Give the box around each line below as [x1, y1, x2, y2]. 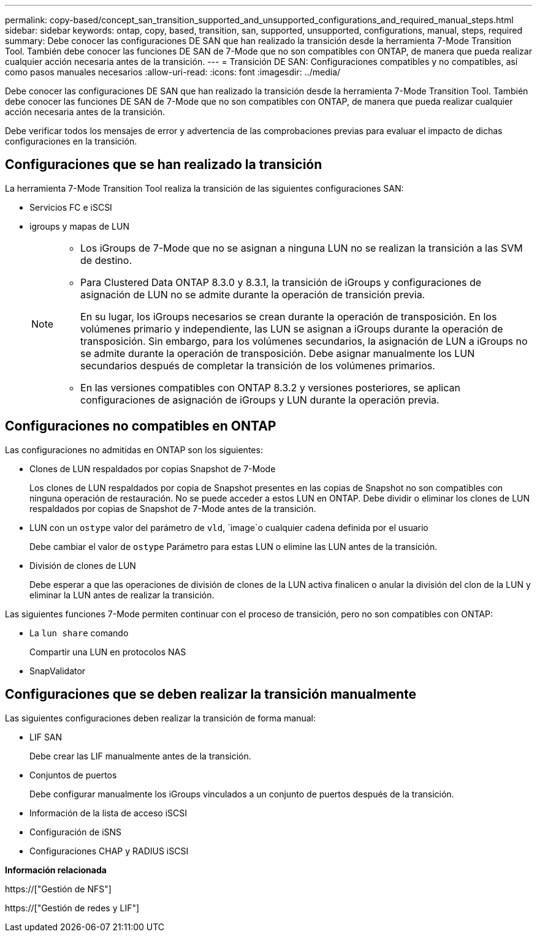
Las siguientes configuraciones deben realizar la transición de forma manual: [5, 712, 316, 723]
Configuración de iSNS [29, 826, 122, 837]
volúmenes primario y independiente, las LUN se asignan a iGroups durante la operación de [80, 322, 503, 335]
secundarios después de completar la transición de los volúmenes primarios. [80, 359, 435, 372]
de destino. [80, 254, 132, 266]
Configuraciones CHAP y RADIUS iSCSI [29, 845, 189, 856]
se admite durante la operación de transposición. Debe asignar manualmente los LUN [80, 347, 475, 359]
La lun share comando [29, 627, 129, 638]
